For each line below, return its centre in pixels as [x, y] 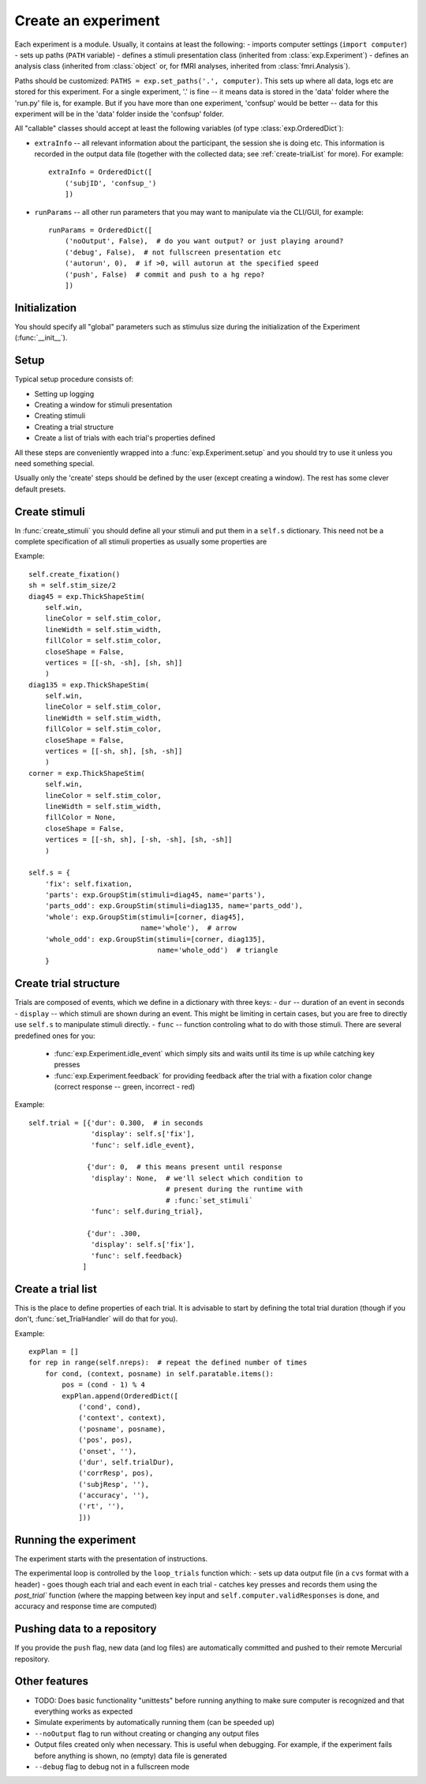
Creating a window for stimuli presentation [103, 405]
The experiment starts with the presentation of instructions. [111, 1558]
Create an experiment [87, 21]
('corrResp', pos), [116, 1473]
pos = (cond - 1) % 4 [104, 1385]
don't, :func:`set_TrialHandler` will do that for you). [96, 1319]
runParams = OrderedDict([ [101, 230]
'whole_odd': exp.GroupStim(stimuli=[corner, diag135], [155, 939]
